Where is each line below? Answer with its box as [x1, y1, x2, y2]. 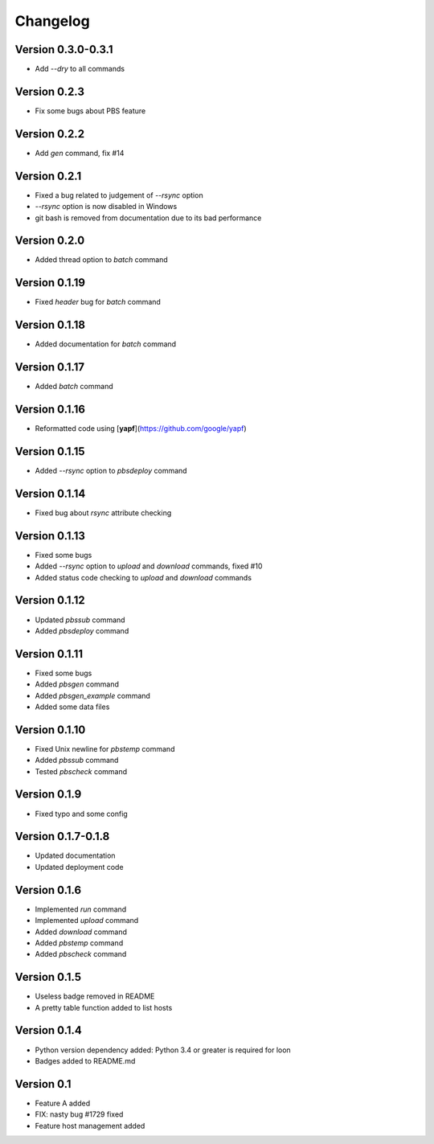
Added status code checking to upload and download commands [35, 572, 252, 582]
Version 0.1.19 [14, 276, 86, 289]
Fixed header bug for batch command [35, 297, 161, 307]
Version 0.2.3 [14, 84, 84, 98]
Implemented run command [35, 904, 127, 914]
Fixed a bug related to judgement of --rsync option [35, 190, 204, 200]
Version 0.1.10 [14, 723, 86, 736]
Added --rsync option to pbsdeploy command [35, 466, 188, 475]
